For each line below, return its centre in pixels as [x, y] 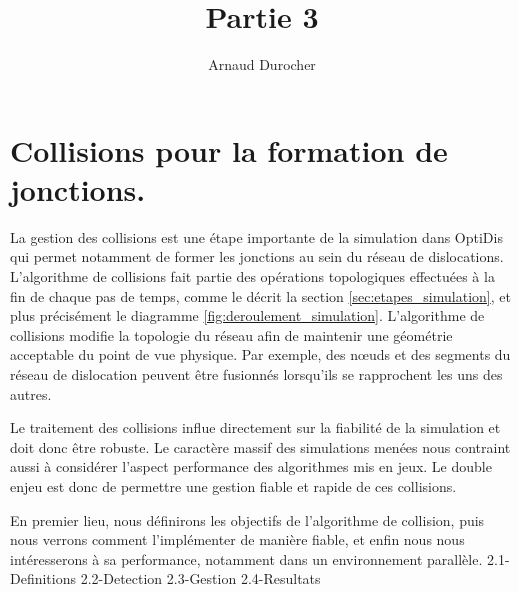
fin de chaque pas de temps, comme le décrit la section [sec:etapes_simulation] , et [260, 295]
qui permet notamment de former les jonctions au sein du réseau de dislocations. [257, 256]
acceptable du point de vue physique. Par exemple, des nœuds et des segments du [260, 354]
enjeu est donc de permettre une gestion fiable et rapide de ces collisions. [233, 485]
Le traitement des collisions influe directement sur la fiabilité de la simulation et [255, 427]
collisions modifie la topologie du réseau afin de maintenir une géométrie [231, 334]
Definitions [43, 578]
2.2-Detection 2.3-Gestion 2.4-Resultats [200, 578]
